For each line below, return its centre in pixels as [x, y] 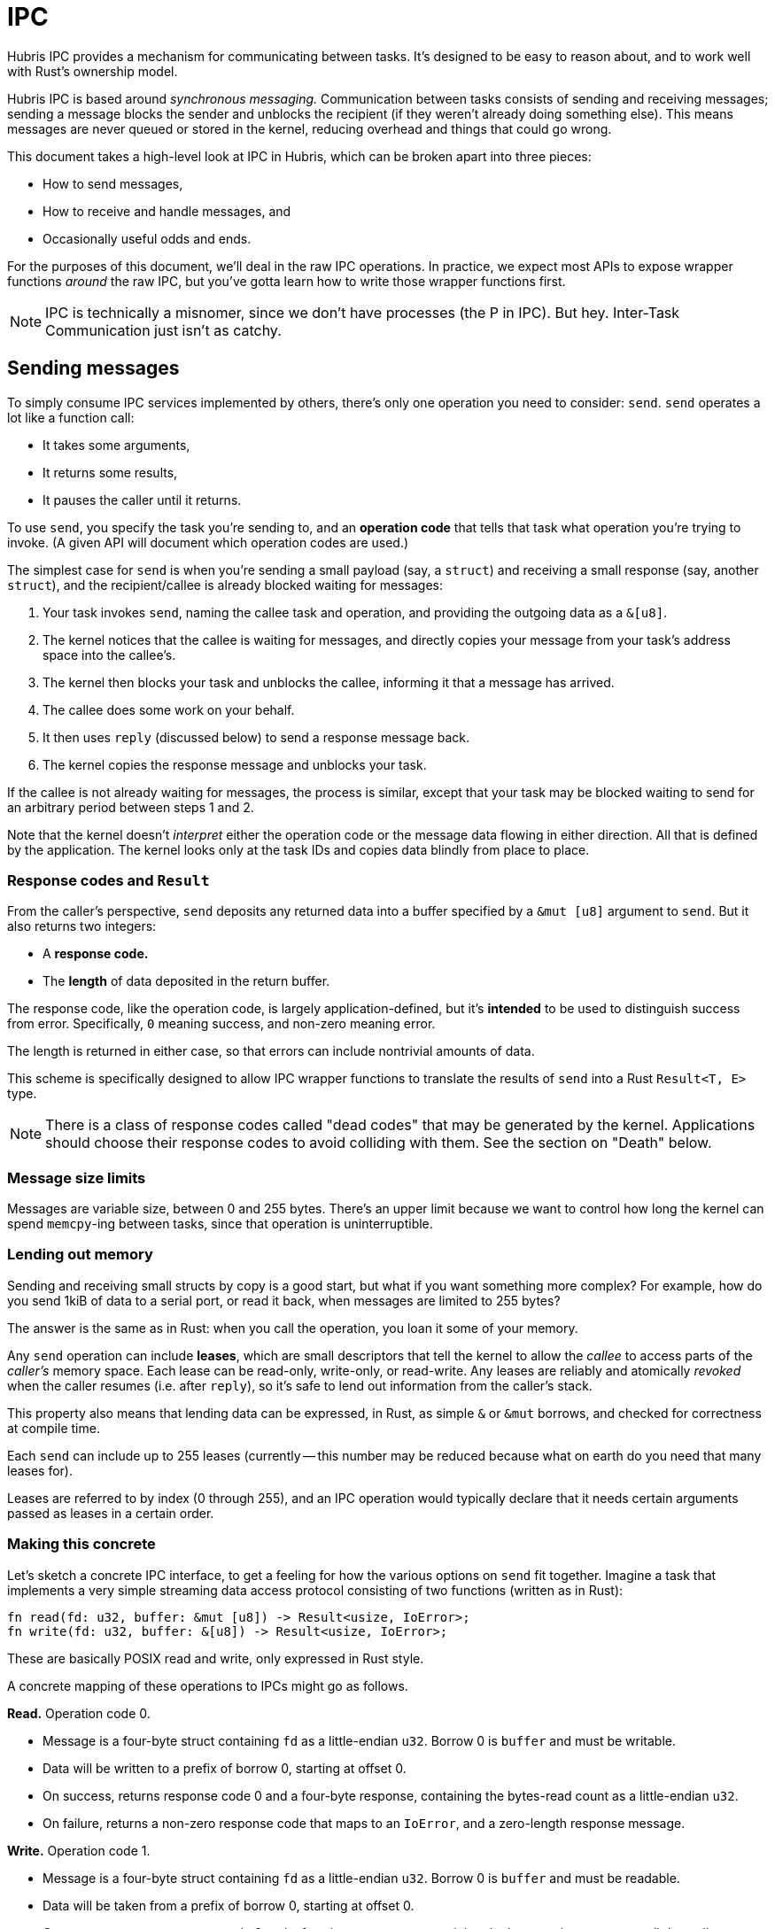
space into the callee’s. [109, 655]
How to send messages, [113, 183]
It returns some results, [110, 472]
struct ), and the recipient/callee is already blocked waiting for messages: [225, 585]
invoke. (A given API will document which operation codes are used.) [208, 542]
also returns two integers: [82, 926]
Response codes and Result [108, 880]
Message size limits [77, 1178]
